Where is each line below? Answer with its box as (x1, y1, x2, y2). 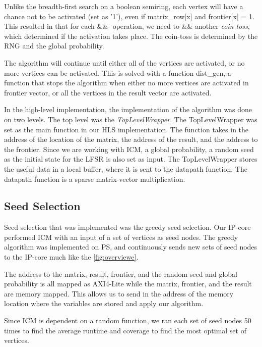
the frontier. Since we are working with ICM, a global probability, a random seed (4, 143, 254, 154)
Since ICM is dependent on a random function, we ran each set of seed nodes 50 (4, 315, 251, 326)
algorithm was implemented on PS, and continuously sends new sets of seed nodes (4, 241, 257, 252)
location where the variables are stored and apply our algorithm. (4, 298, 204, 309)
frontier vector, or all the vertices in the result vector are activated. (4, 87, 212, 97)
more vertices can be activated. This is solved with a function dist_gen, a (4, 67, 231, 78)
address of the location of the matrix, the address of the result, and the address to (4, 134, 258, 144)
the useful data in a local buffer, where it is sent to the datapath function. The (4, 163, 247, 174)
